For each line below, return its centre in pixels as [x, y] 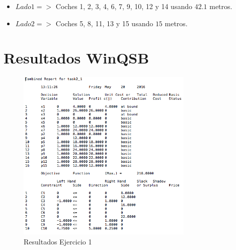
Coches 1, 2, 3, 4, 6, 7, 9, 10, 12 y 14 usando [124, 6]
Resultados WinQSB [76, 58]
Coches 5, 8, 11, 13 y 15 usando [104, 23]
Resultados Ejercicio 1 [58, 241]
